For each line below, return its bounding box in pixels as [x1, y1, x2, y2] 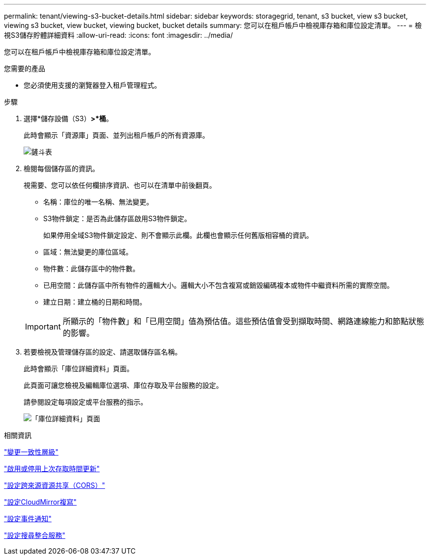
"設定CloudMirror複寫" [4, 498, 77, 506]
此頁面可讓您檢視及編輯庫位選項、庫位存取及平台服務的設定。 [24, 381, 223, 389]
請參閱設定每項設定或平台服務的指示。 [24, 398, 147, 406]
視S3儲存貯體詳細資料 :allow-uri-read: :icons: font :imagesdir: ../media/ [4, 31, 233, 39]
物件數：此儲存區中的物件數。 [43, 264, 139, 273]
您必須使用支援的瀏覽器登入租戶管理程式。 [24, 81, 161, 89]
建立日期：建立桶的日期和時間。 [43, 298, 146, 306]
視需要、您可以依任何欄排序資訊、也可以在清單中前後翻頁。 [24, 181, 216, 189]
